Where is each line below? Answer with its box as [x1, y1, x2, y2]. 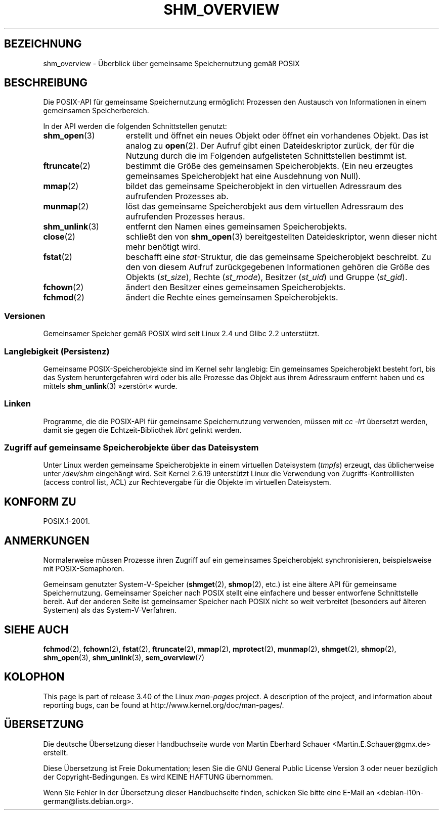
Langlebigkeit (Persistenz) [4, 346, 110, 356]
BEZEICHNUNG [4, 37, 82, 51]
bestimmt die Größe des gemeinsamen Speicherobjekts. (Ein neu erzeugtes [125, 161, 413, 171]
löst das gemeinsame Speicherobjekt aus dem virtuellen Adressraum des [125, 201, 404, 212]
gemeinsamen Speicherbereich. [43, 106, 149, 115]
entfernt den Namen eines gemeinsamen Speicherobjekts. [125, 221, 347, 232]
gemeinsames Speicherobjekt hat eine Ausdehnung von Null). [125, 171, 361, 182]
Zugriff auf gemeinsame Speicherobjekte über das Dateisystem [4, 442, 259, 453]
